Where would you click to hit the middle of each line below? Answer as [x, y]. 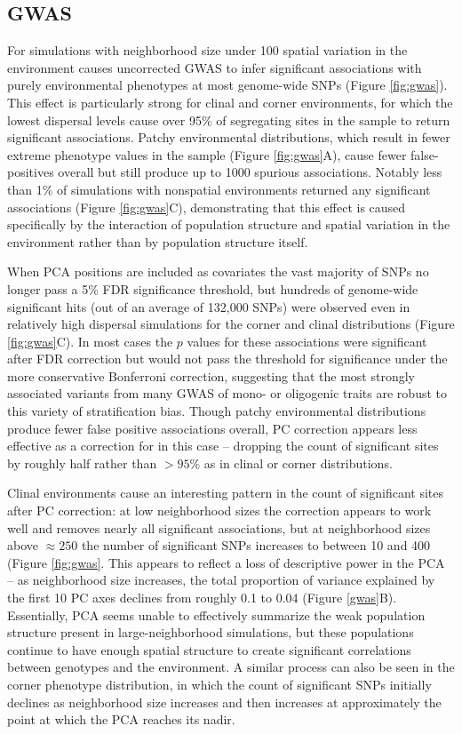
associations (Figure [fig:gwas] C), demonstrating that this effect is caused [207, 207]
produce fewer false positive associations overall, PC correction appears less [212, 428]
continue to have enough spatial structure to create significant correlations [209, 649]
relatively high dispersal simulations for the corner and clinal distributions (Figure [231, 324]
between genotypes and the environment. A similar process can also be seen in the [231, 667]
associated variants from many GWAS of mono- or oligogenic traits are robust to [227, 393]
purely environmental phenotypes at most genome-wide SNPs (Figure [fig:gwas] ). [227, 85]
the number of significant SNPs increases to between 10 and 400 [256, 545]
